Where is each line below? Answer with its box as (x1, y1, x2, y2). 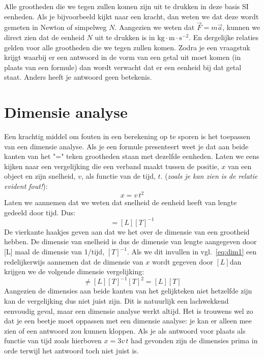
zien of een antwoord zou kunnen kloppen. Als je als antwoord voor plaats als (4, 325, 246, 336)
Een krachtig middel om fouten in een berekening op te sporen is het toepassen (4, 131, 250, 142)
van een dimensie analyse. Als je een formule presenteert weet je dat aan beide (4, 141, 249, 151)
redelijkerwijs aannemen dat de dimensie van (4, 256, 143, 267)
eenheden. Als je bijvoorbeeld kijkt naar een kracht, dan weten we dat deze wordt (4, 11, 259, 21)
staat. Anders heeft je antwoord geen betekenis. (4, 72, 152, 82)
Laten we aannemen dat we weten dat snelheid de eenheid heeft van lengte (4, 197, 237, 208)
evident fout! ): (4, 181, 48, 191)
